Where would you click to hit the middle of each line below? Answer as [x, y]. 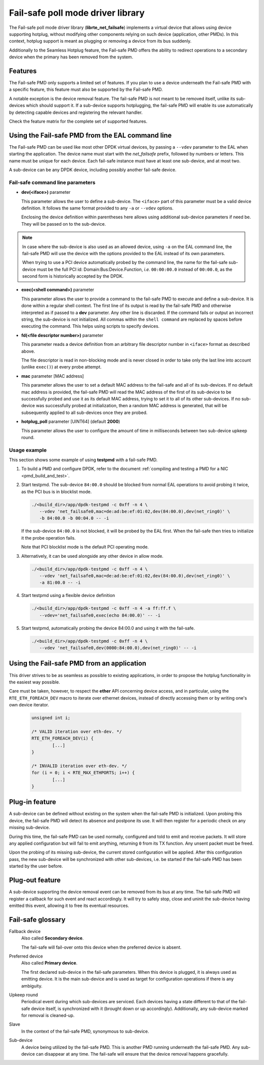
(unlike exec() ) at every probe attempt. [62, 367]
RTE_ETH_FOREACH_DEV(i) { [63, 739]
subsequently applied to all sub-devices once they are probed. [84, 413]
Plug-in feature [33, 802]
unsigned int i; [51, 718]
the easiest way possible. [35, 682]
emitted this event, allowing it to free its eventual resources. [69, 906]
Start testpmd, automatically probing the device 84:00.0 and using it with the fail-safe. [108, 628]
